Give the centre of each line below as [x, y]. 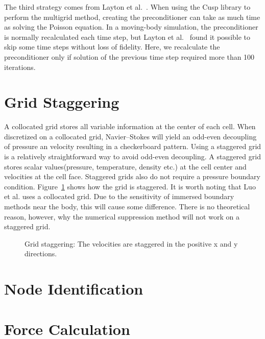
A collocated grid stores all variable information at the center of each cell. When [130, 126]
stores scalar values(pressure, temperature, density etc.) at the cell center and [125, 166]
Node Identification [74, 289]
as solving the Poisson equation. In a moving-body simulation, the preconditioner [131, 27]
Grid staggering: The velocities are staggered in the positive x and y [131, 243]
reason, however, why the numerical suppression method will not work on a [122, 216]
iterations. [20, 67]
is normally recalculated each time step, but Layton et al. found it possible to [127, 37]
